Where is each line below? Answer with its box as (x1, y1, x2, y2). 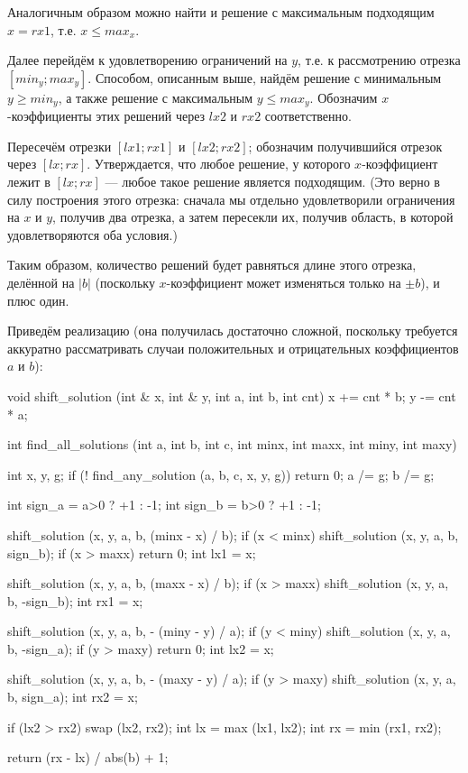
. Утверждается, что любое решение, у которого (87, 154, 351, 173)
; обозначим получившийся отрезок (248, 136, 443, 155)
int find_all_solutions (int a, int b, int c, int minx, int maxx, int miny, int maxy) (7, 435, 457, 454)
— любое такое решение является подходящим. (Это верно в (105, 172, 440, 191)
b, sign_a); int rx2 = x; (7, 687, 138, 706)
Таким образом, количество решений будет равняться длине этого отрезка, (7, 255, 417, 274)
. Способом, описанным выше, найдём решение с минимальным (87, 68, 442, 87)
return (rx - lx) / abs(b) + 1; (7, 748, 169, 767)
